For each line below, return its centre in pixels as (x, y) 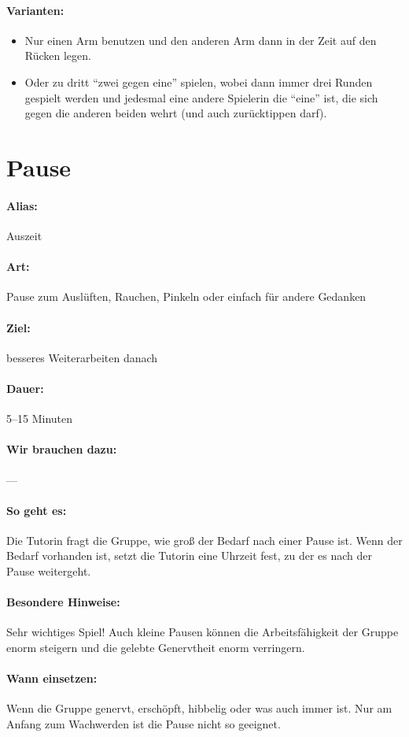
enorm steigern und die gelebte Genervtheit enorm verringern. (156, 648)
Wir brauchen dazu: (62, 449)
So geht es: (37, 510)
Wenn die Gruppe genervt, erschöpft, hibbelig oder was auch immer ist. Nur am (199, 708)
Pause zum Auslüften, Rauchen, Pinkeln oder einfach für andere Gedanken (186, 296)
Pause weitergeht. (49, 571)
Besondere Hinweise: (63, 602)
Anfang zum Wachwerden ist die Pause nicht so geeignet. (144, 724)
